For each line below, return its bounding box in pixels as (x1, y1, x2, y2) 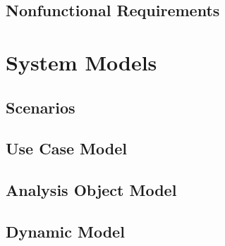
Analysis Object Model (6, 179, 177, 201)
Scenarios (6, 96, 75, 118)
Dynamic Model (6, 220, 125, 242)
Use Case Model (6, 137, 127, 159)
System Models (6, 47, 157, 76)
